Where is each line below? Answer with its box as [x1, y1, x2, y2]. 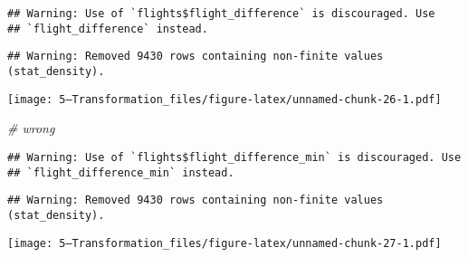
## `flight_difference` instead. [7, 22, 208, 35]
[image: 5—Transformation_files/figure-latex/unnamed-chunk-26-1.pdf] [7, 92, 442, 106]
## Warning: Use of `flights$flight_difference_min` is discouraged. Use [7, 150, 462, 164]
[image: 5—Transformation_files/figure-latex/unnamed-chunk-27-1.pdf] [7, 236, 442, 250]
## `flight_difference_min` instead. [7, 166, 234, 179]
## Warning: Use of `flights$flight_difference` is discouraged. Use [7, 7, 435, 20]
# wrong [7, 119, 55, 138]
